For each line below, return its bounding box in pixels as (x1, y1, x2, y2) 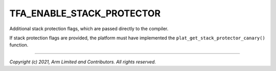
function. (9, 42, 29, 48)
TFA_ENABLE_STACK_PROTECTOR (9, 8, 161, 19)
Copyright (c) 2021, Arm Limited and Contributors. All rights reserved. (9, 59, 156, 65)
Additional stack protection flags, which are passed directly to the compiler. (9, 26, 169, 32)
